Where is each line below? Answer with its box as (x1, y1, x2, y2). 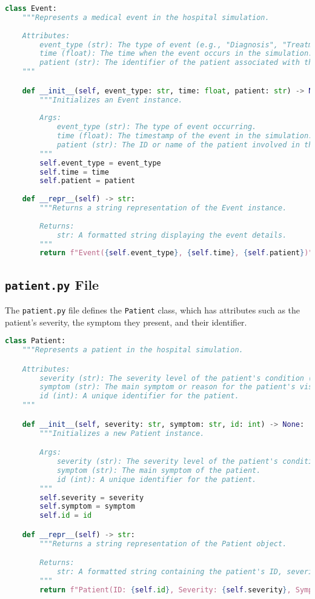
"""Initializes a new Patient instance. (39, 429, 205, 438)
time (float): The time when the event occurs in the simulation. (39, 49, 313, 58)
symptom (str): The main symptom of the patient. (56, 466, 261, 475)
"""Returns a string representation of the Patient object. (39, 539, 287, 548)
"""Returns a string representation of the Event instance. (39, 204, 287, 213)
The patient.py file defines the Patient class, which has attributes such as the (5, 304, 300, 316)
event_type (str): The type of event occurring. (56, 122, 257, 132)
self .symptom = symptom (39, 502, 135, 511)
